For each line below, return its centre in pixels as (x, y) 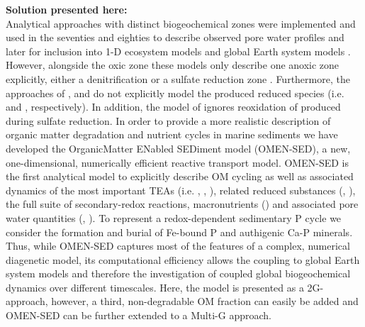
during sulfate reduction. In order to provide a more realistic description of (168, 120)
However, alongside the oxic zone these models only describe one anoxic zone (173, 65)
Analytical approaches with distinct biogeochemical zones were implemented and (181, 23)
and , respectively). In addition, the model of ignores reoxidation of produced (173, 107)
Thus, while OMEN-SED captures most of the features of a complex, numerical (178, 246)
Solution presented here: (67, 9)
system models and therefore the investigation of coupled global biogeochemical (178, 273)
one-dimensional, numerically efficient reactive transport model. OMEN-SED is (177, 162)
